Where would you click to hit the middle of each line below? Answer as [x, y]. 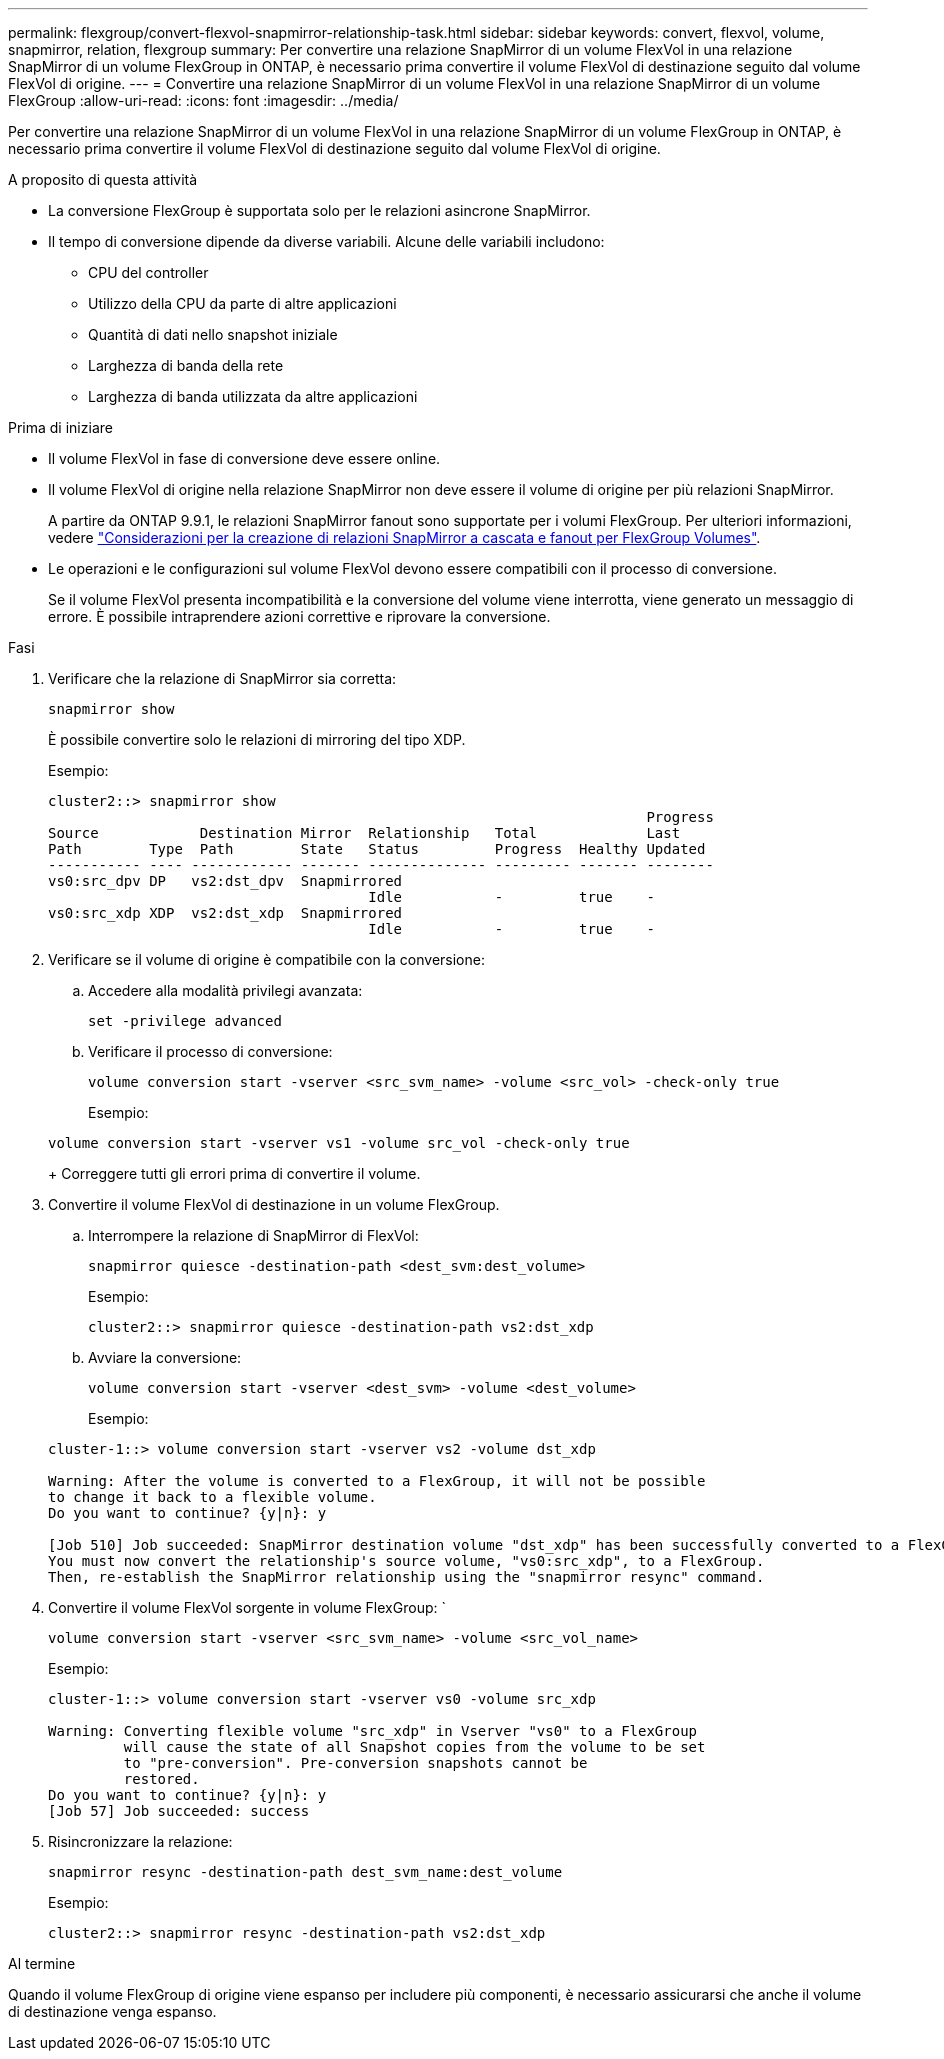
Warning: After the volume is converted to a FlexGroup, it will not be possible [377, 1481]
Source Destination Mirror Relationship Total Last [364, 833]
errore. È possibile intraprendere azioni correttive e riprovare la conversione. [299, 616]
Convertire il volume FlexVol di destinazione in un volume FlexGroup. [274, 1204]
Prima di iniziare [60, 427]
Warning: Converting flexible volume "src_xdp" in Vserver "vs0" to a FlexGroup [373, 1731]
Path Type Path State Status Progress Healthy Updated [377, 849]
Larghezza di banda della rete [186, 365]
